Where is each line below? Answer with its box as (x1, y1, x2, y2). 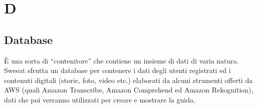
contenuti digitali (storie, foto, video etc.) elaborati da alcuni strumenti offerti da (4, 74, 253, 85)
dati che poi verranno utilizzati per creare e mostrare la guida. (4, 94, 195, 104)
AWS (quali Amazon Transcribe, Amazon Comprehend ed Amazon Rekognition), (4, 84, 253, 95)
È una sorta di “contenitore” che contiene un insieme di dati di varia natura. (4, 55, 239, 65)
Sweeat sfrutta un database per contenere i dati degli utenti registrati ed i (4, 65, 231, 75)
